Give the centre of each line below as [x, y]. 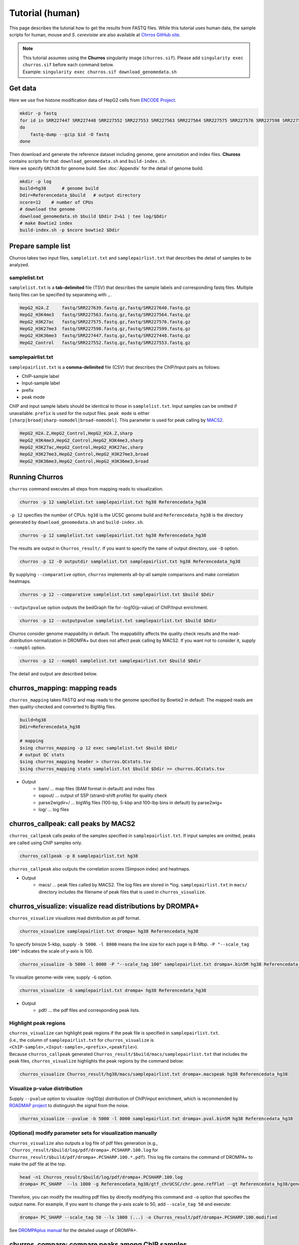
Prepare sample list [40, 246]
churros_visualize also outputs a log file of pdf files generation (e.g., [83, 1143]
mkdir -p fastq [38, 114]
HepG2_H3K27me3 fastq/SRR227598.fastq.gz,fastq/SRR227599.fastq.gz [105, 329]
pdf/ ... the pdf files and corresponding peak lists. [89, 1010]
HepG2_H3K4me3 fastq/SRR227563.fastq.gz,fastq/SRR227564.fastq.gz [105, 315]
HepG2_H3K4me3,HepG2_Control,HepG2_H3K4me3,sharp [81, 440]
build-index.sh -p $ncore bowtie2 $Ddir [70, 230]
